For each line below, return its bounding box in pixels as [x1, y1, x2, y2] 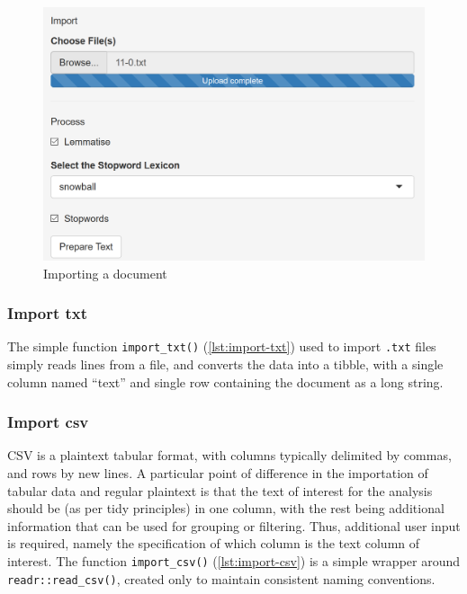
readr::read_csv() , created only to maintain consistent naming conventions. [7, 569, 436, 588]
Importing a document [43, 263, 167, 282]
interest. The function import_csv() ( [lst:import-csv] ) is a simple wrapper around [7, 552, 461, 570]
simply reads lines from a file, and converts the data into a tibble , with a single [7, 355, 444, 374]
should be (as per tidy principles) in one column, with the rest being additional [7, 499, 445, 518]
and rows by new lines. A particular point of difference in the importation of [7, 464, 428, 483]
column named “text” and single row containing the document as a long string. [7, 372, 444, 391]
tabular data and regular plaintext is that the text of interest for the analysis [7, 481, 433, 500]
